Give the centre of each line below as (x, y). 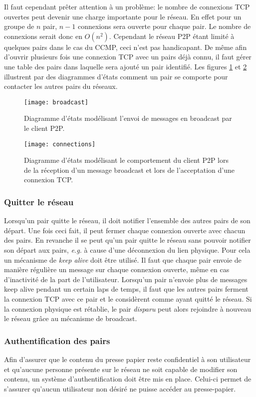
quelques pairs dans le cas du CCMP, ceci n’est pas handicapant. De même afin (126, 47)
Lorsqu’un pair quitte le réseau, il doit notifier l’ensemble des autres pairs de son (127, 220)
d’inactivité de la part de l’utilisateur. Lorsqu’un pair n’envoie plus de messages (126, 279)
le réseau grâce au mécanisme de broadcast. (71, 318)
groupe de (19, 26)
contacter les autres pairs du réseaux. (61, 86)
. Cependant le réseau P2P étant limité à (172, 36)
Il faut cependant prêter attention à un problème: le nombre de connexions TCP (127, 6)
